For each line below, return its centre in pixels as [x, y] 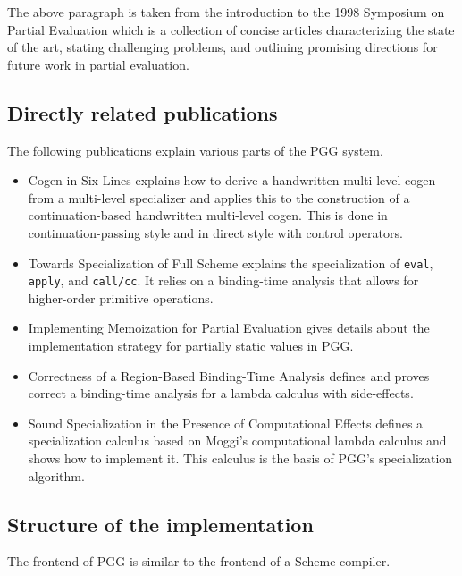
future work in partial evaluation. [98, 64]
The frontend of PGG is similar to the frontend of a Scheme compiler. [199, 561]
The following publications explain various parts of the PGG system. [195, 150]
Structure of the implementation [160, 524]
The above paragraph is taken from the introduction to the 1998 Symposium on [226, 12]
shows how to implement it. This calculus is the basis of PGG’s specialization [240, 458]
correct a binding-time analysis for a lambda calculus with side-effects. [221, 393]
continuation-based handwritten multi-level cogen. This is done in [208, 215]
